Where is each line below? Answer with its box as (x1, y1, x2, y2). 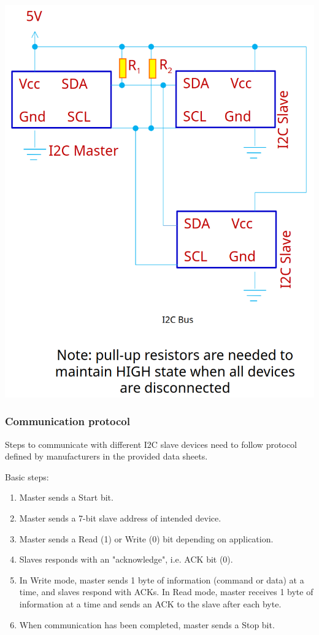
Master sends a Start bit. (19, 491, 113, 504)
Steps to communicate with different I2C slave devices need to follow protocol (5, 437, 297, 450)
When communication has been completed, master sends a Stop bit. (19, 618, 275, 631)
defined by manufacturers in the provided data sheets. (5, 450, 208, 463)
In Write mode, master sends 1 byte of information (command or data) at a (19, 573, 304, 586)
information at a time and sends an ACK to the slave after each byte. (19, 597, 282, 610)
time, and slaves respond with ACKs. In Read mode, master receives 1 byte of (19, 585, 313, 598)
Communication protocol (5, 414, 130, 429)
